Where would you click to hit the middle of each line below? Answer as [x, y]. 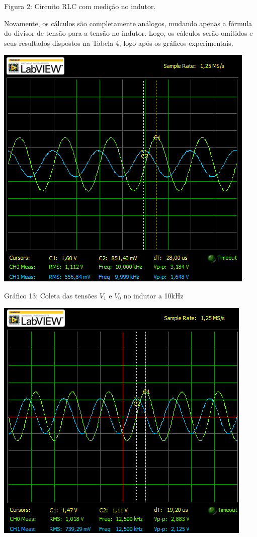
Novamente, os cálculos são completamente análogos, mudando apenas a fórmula [128, 23]
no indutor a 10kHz [153, 295]
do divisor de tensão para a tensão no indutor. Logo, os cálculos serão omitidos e [128, 33]
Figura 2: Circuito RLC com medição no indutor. [80, 6]
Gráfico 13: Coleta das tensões [51, 295]
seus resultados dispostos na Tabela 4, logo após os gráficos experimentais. [119, 43]
